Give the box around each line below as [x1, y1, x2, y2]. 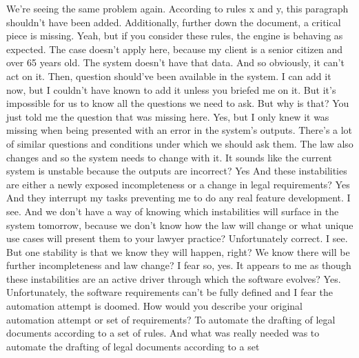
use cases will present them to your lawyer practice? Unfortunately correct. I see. [6, 231, 348, 246]
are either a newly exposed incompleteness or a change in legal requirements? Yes [6, 177, 350, 191]
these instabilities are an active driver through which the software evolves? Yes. [6, 271, 341, 286]
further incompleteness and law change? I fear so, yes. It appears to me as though [6, 258, 351, 272]
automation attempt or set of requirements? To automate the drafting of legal [6, 312, 336, 326]
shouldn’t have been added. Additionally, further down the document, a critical [6, 14, 341, 29]
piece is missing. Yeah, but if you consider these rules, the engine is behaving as [6, 28, 343, 43]
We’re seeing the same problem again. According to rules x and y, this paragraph [6, 1, 349, 15]
